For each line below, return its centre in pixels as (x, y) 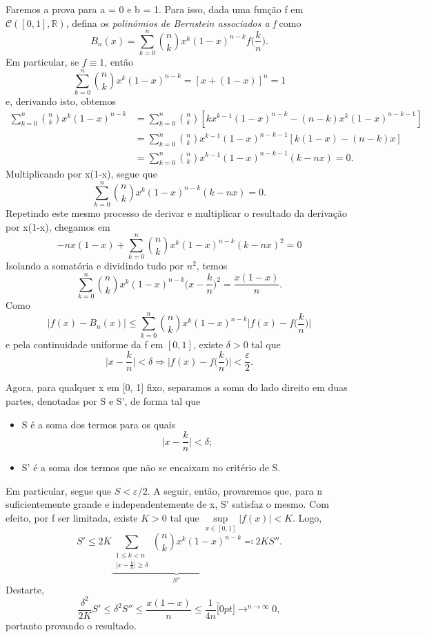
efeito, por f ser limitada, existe (72, 518)
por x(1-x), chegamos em (58, 226)
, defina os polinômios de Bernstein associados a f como (184, 22)
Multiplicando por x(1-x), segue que (81, 174)
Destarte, (25, 589)
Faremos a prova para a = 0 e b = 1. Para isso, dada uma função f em (155, 9)
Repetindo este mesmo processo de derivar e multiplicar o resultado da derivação (177, 213)
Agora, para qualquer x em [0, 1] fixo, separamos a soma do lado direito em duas (177, 387)
